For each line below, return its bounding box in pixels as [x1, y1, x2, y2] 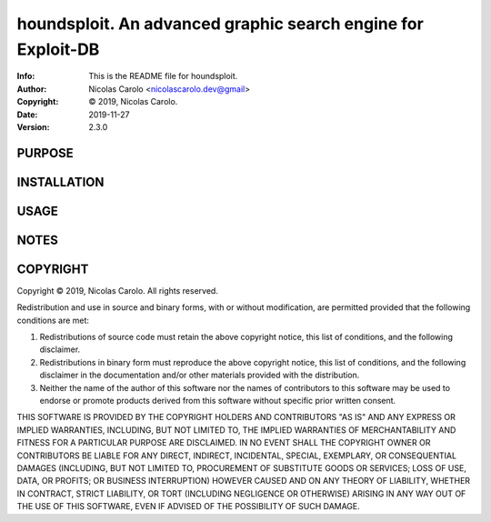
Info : [16, 71, 35, 82]
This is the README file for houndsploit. [88, 71, 238, 82]
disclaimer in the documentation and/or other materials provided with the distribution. [39, 369, 360, 381]
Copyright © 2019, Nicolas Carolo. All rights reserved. [16, 285, 218, 296]
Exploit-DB [16, 39, 100, 59]
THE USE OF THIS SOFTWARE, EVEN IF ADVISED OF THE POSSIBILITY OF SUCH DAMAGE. [16, 501, 361, 512]
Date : [16, 109, 38, 120]
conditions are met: [16, 315, 90, 326]
